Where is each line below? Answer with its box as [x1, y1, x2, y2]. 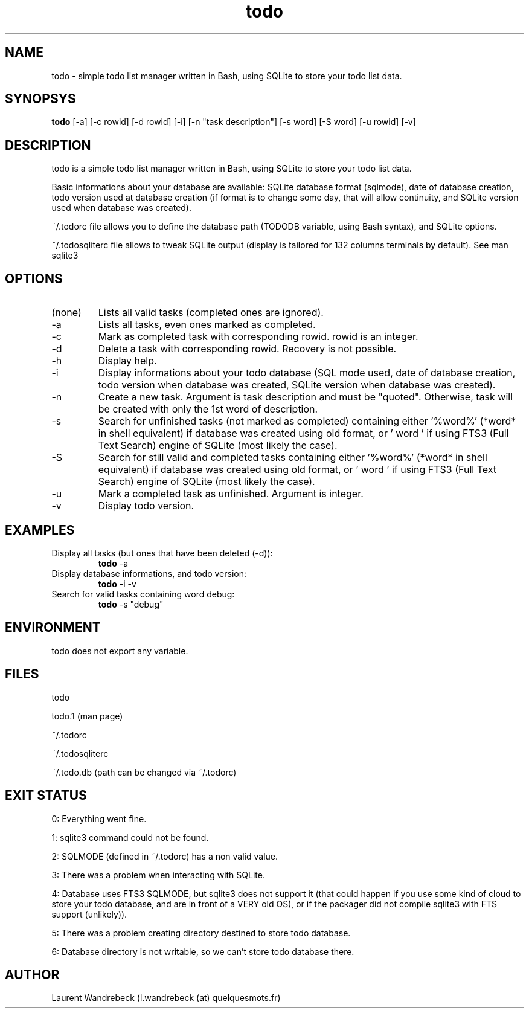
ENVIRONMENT [5, 620, 101, 635]
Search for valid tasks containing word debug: [51, 588, 235, 599]
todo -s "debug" [98, 599, 164, 609]
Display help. [98, 355, 157, 367]
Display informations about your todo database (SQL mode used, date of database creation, [98, 367, 516, 379]
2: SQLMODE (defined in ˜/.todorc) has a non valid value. [51, 851, 278, 861]
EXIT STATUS [5, 788, 87, 803]
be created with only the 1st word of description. [98, 403, 318, 416]
